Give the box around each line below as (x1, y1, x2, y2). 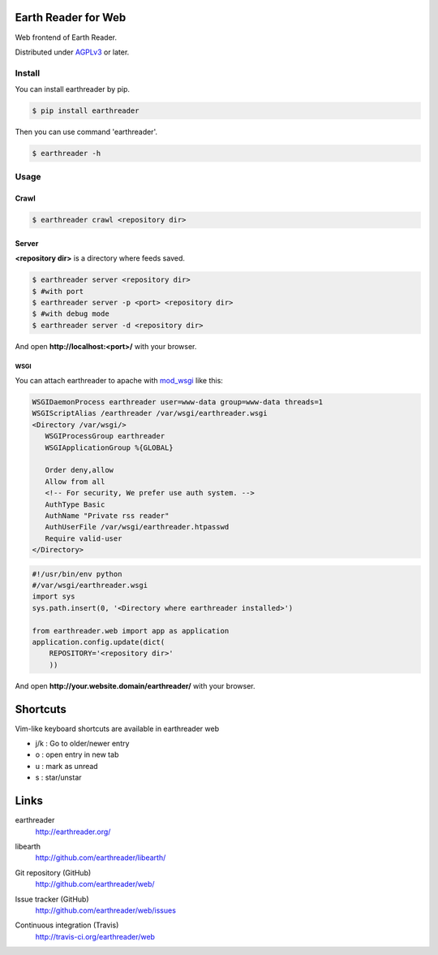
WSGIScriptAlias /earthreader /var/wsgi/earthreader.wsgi (32, 408, 268, 418)
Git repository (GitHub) (15, 867, 92, 877)
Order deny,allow (45, 465, 114, 475)
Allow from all (45, 477, 105, 486)
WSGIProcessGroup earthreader (45, 431, 165, 441)
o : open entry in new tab (35, 750, 119, 759)
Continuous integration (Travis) (15, 920, 119, 930)
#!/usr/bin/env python (32, 569, 122, 578)
